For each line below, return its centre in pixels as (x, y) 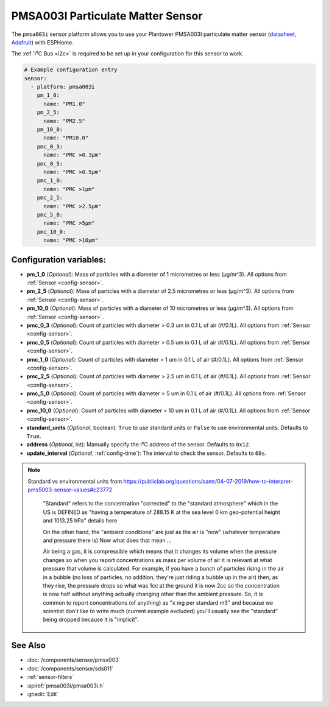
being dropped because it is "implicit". (91, 620)
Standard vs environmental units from (75, 481)
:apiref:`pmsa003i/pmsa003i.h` (65, 686)
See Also (28, 645)
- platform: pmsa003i (63, 87)
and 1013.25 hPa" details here (80, 521)
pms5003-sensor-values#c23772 (70, 490)
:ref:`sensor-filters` (50, 677)
